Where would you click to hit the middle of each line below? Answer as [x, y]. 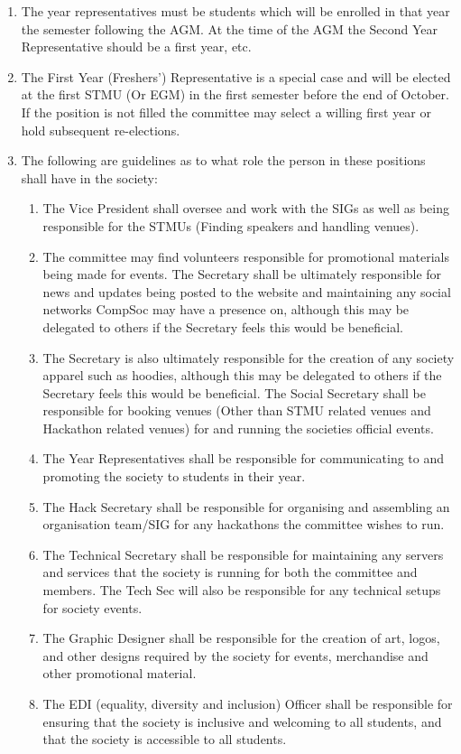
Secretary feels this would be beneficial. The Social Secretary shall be [234, 392]
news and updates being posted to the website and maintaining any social [247, 291]
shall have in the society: [89, 177]
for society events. [92, 607]
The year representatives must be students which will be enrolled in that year [235, 11]
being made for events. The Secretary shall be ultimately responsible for [242, 274]
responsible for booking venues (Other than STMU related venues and [237, 410]
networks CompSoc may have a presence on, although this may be [226, 309]
